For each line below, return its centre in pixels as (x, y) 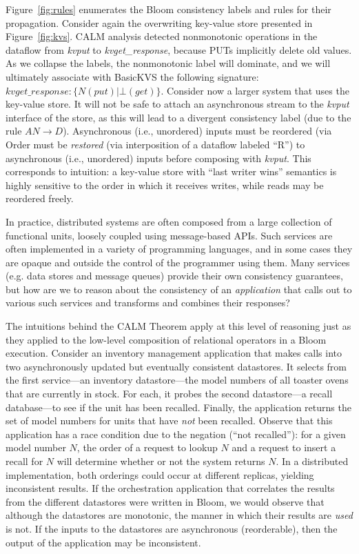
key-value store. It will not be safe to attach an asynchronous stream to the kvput (177, 104)
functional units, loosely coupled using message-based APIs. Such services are (169, 235)
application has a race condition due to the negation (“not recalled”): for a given (176, 434)
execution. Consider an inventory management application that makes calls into (174, 353)
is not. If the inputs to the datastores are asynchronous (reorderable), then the (172, 528)
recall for (24, 461)
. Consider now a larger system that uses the (255, 90)
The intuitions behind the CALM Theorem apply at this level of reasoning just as (178, 326)
